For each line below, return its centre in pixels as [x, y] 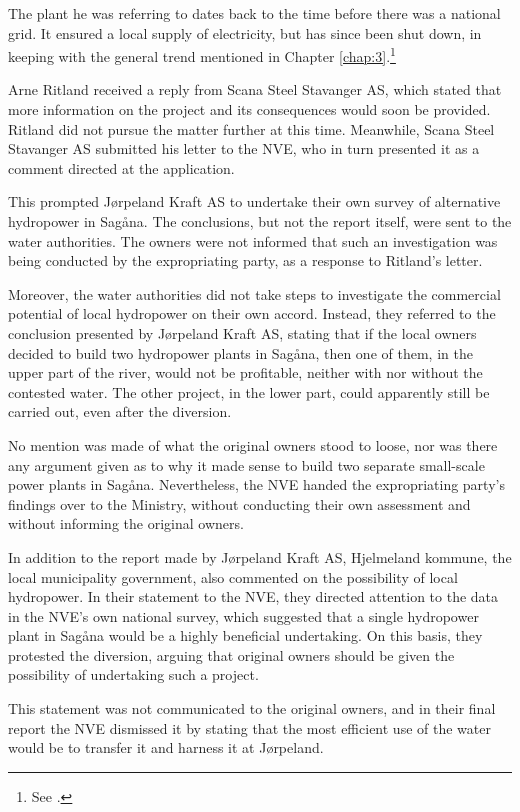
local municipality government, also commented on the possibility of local [233, 576]
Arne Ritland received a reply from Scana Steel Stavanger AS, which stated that [255, 89]
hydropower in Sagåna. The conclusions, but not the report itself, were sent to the [260, 221]
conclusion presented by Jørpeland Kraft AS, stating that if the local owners [242, 332]
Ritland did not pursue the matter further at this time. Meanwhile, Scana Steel [251, 128]
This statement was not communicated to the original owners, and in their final [252, 708]
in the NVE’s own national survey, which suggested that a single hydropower [243, 615]
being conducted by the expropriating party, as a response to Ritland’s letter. [245, 260]
